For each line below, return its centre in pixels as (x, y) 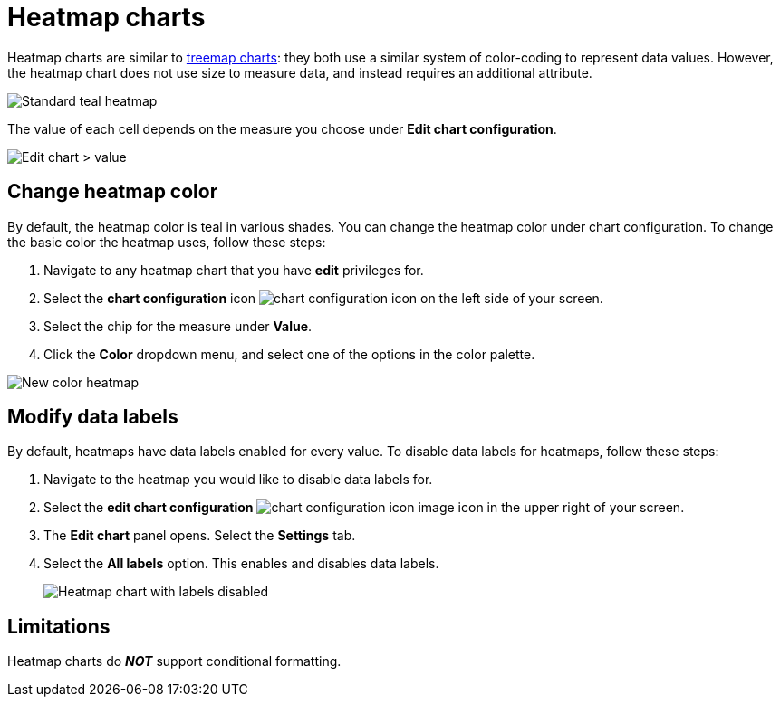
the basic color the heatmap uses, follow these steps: (167, 242)
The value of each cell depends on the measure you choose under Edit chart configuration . (282, 128)
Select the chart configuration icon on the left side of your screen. (323, 298)
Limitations (59, 626)
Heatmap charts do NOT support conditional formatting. (174, 661)
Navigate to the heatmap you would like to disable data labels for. (238, 480)
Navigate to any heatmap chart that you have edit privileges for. (234, 270)
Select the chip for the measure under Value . (178, 326)
